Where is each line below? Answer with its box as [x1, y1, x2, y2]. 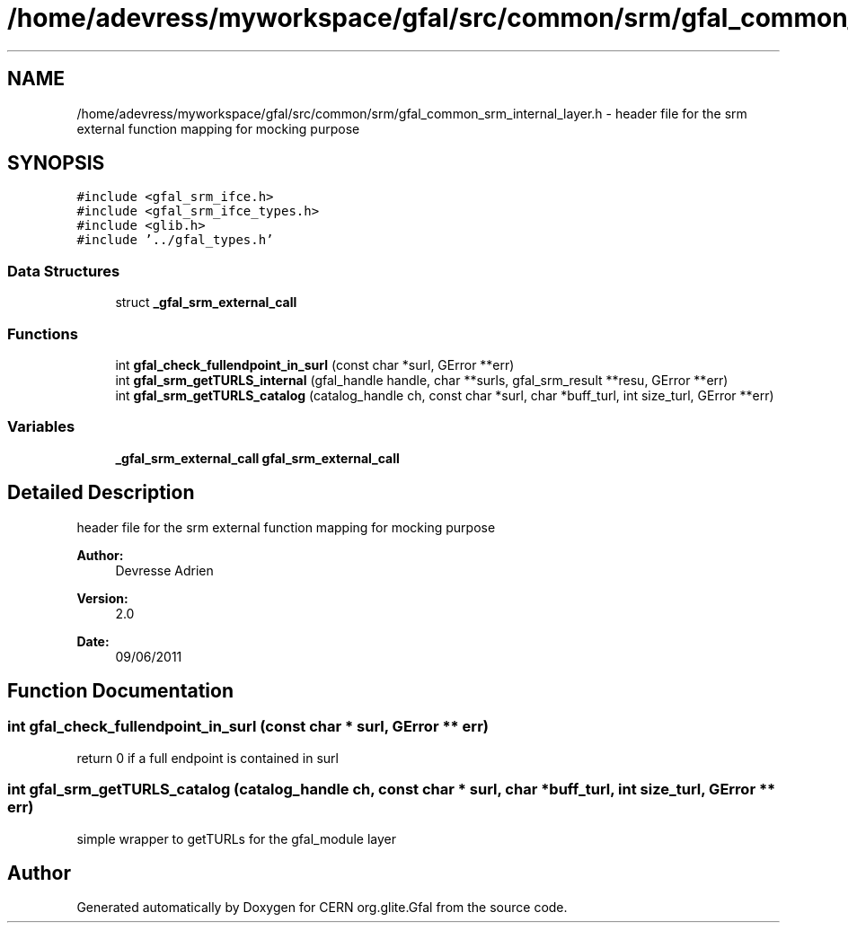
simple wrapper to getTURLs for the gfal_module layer [76, 830, 397, 847]
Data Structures [7, 261, 120, 280]
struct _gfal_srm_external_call [115, 294, 297, 311]
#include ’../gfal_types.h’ [76, 232, 274, 248]
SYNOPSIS [7, 152, 105, 175]
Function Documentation [7, 679, 234, 702]
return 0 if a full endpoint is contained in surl [76, 750, 339, 766]
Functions [7, 324, 78, 343]
